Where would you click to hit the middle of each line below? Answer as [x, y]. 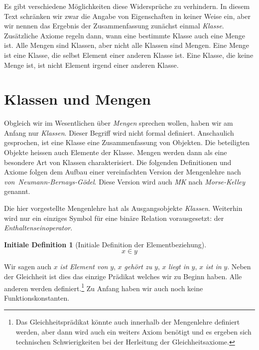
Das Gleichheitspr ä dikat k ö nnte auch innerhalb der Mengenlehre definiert [128, 322]
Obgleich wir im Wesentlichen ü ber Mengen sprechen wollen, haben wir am [119, 123]
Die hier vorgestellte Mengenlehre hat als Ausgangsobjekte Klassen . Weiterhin [123, 208]
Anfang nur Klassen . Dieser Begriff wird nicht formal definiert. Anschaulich [119, 132]
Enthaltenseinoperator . [38, 228]
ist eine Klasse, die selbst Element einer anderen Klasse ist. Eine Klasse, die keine [129, 55]
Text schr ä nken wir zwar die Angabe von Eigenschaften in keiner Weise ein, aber [127, 16]
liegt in [179, 266]
